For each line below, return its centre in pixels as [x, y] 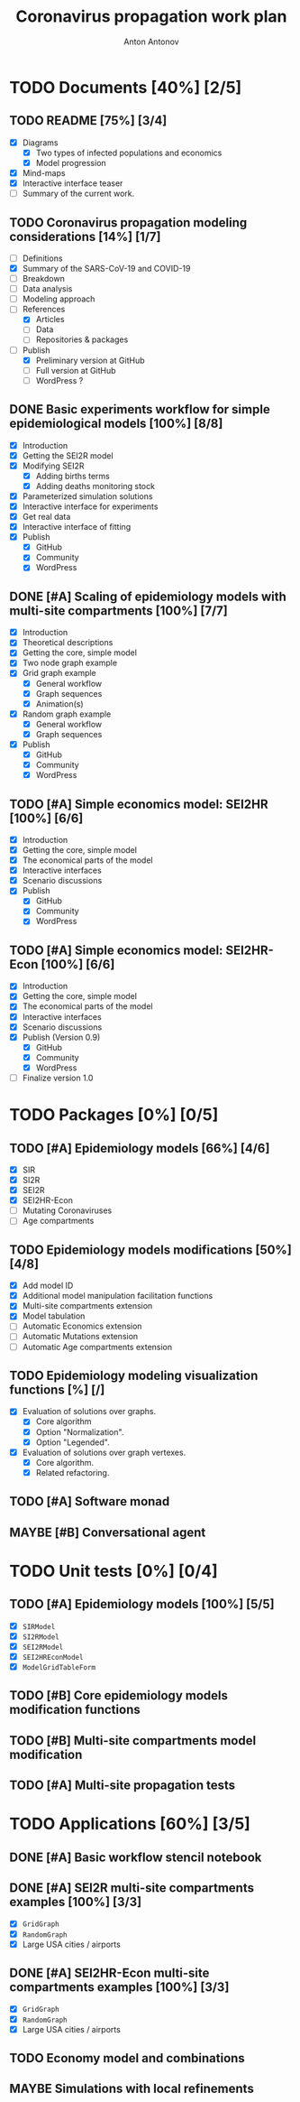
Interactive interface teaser [73, 183]
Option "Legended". [73, 1442]
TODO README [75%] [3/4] [88, 120]
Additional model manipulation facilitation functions [118, 1296]
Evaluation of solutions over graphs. [89, 1412]
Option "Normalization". [80, 1431]
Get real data [46, 517]
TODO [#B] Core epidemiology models [118, 1695]
